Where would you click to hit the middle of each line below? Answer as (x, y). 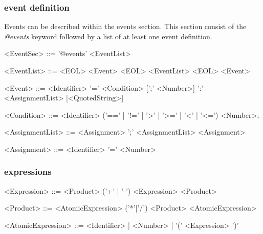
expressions (28, 172)
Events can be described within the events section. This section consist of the (125, 26)
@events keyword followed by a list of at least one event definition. (108, 36)
